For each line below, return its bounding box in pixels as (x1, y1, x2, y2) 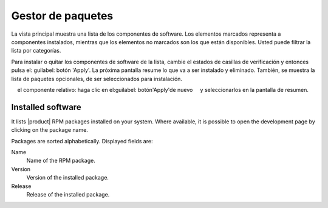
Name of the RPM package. (26, 157, 95, 164)
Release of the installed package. (26, 190, 110, 198)
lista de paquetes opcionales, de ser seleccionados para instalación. (11, 75, 182, 82)
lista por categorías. (11, 47, 61, 54)
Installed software (11, 102, 81, 112)
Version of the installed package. (26, 174, 109, 181)
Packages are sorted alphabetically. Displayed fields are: (11, 137, 153, 145)
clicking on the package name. (11, 126, 88, 134)
